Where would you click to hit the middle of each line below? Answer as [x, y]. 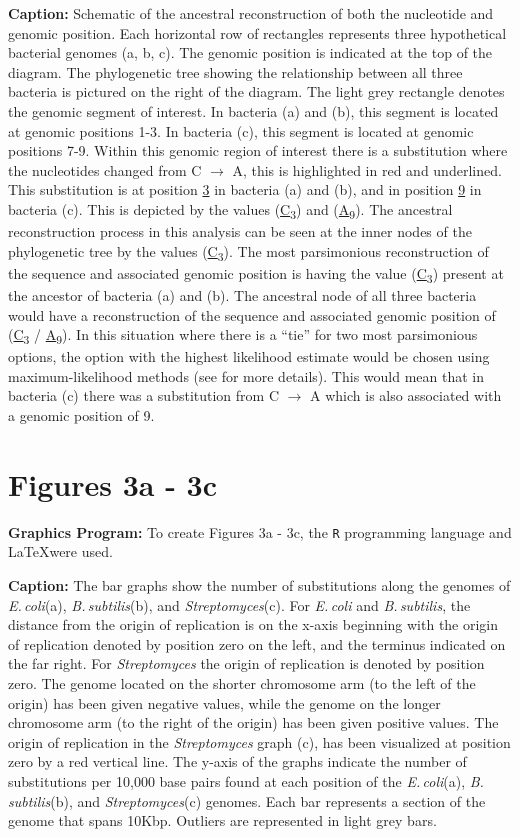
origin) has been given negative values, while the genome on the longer [224, 702]
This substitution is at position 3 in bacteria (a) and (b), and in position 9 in [245, 189]
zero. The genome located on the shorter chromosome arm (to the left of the [242, 682]
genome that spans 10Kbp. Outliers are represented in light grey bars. [222, 820]
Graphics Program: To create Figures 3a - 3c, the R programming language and [260, 531]
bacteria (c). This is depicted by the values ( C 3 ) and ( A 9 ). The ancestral [230, 210]
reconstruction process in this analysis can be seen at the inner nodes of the [240, 231]
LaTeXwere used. [60, 551]
